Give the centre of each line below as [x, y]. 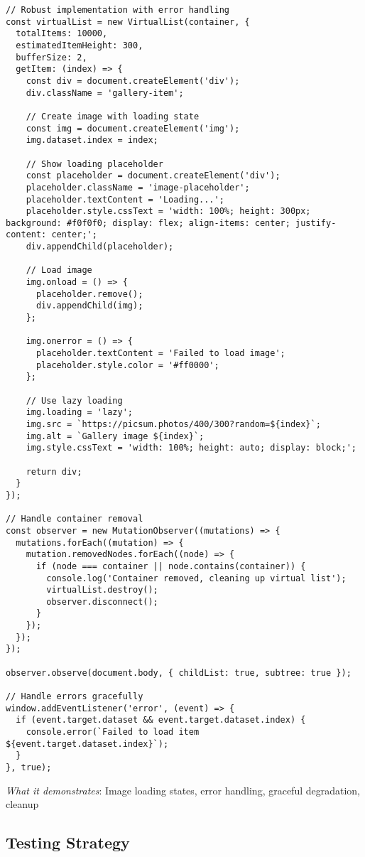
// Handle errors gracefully [75, 697]
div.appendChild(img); [89, 306]
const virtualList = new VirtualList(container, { [128, 22]
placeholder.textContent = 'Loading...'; [125, 199]
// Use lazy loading [74, 400]
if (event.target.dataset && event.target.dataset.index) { [161, 720]
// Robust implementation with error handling [118, 10]
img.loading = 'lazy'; [79, 413]
